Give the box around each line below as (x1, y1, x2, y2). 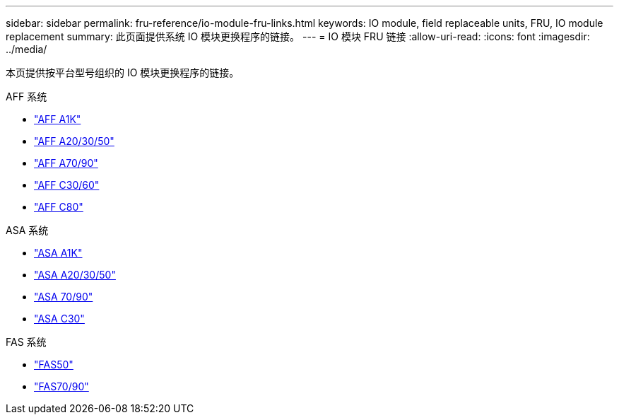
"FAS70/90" (34, 380, 89, 392)
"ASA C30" (34, 313, 85, 325)
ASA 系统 (6, 224, 49, 236)
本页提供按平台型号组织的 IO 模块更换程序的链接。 (6, 66, 240, 78)
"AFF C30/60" (34, 179, 100, 191)
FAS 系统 (6, 336, 47, 348)
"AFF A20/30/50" (34, 135, 114, 147)
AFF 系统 (6, 91, 47, 103)
